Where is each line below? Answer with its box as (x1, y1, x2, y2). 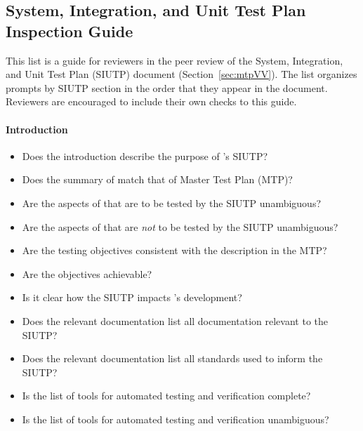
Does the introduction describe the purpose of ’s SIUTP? (22, 148, 268, 163)
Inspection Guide (6, 20, 133, 41)
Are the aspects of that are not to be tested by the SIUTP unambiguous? (22, 219, 338, 234)
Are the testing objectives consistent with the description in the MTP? (22, 243, 327, 258)
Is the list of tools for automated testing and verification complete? (22, 388, 311, 403)
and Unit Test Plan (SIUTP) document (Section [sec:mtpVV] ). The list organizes (6, 67, 357, 81)
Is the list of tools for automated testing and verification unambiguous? (22, 411, 329, 426)
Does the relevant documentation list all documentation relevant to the (22, 313, 328, 328)
